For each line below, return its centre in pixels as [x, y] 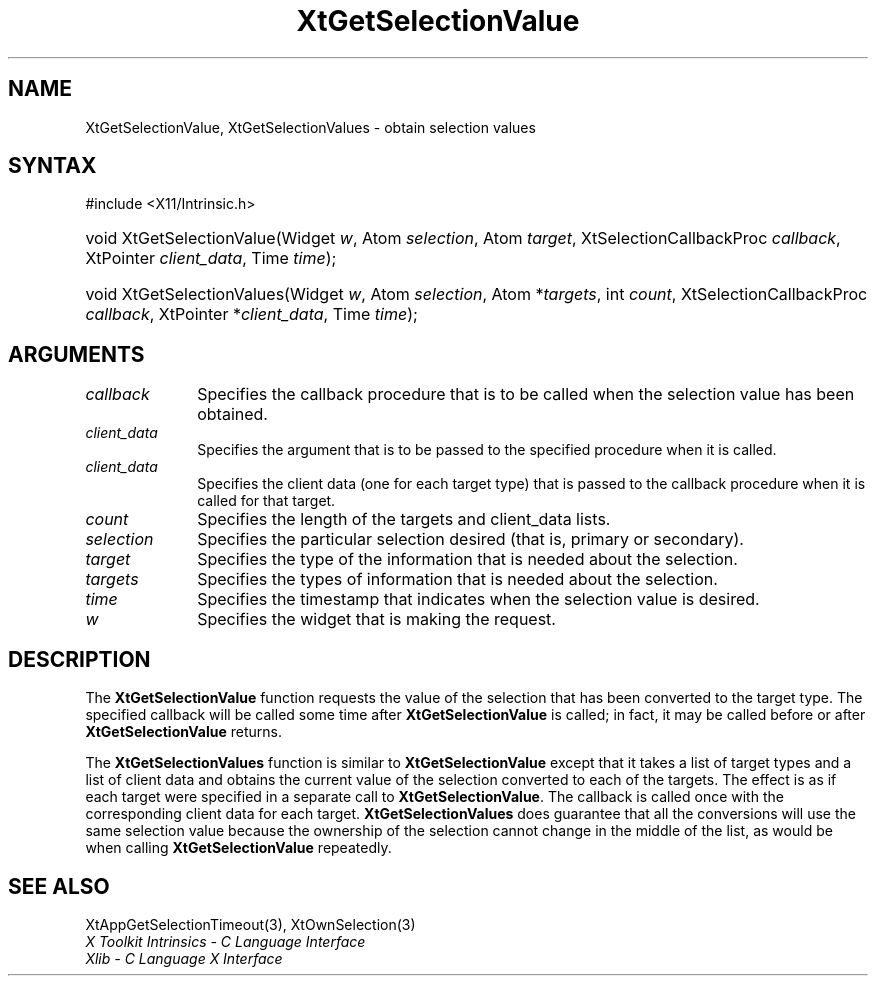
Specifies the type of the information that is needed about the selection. [467, 559]
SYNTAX [52, 166]
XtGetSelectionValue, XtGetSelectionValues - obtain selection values [310, 127]
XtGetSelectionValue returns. [184, 732]
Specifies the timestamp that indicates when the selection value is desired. [478, 599]
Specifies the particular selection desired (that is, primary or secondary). [470, 539]
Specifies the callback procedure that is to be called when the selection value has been [526, 394]
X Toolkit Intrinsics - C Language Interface [225, 941]
